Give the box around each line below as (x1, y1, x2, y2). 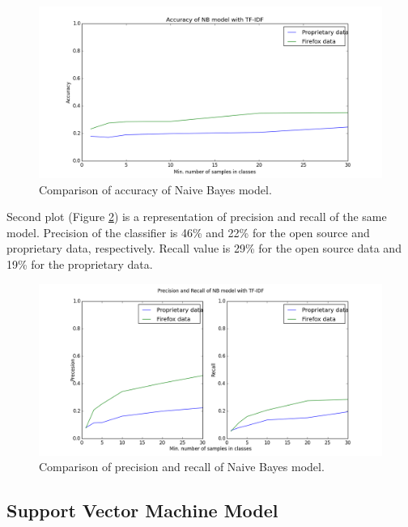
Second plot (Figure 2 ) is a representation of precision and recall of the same (6, 208, 387, 225)
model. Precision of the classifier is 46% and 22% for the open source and (6, 223, 370, 240)
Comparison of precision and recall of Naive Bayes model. (39, 458, 325, 475)
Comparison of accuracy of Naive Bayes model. (39, 181, 272, 198)
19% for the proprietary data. (6, 255, 153, 272)
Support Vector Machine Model (6, 498, 278, 523)
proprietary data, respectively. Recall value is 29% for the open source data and (6, 240, 402, 257)
